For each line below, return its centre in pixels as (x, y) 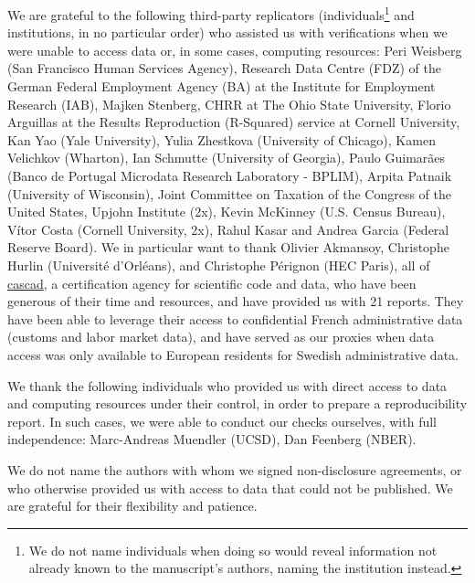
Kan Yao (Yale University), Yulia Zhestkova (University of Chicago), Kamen (222, 139)
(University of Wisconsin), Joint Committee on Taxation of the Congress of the (229, 193)
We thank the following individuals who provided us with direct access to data (227, 385)
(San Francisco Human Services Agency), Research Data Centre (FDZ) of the (224, 68)
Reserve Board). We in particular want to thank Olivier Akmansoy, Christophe (228, 247)
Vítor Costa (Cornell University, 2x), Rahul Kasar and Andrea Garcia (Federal (228, 229)
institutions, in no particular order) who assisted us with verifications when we (227, 32)
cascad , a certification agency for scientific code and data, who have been (212, 283)
